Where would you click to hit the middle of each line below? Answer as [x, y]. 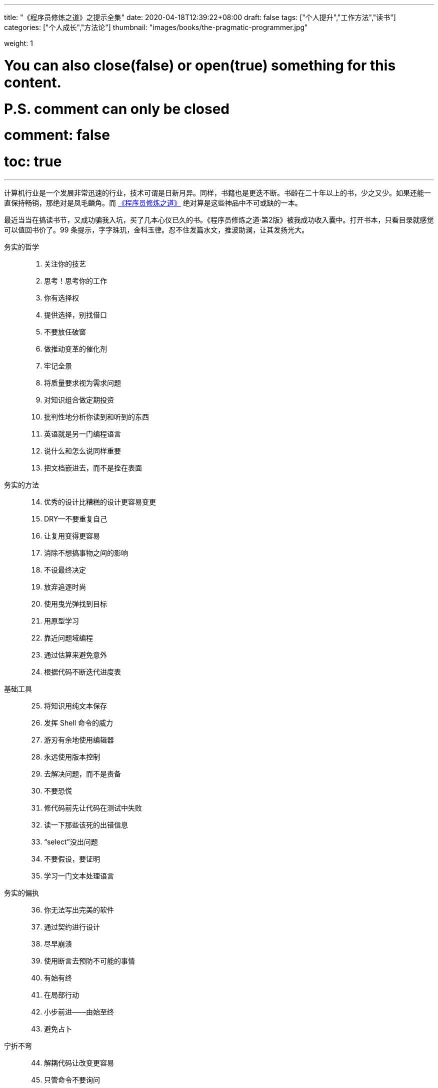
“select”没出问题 [71, 841]
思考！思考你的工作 [75, 280]
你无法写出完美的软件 [79, 909]
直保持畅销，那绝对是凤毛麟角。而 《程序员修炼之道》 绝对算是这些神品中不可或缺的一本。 [153, 202]
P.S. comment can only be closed [117, 109]
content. [33, 82]
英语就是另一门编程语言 [82, 433]
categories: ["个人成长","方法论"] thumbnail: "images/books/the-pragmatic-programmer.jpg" [156, 27]
